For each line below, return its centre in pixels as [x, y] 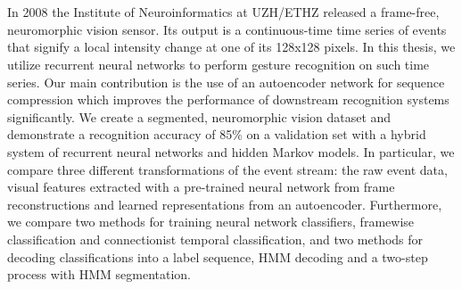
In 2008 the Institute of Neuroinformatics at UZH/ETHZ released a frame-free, [223, 12]
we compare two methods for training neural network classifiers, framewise [211, 222]
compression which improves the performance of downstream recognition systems [228, 99]
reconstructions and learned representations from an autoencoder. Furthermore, [225, 204]
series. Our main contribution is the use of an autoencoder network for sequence [226, 82]
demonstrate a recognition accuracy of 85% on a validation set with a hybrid [217, 134]
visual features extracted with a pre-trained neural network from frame [201, 187]
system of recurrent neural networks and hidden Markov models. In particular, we [231, 151]
